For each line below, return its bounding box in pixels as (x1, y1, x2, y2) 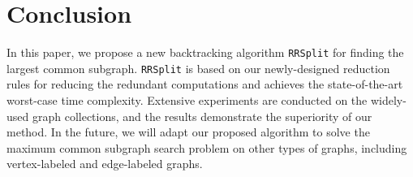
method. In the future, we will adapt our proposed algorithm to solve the (6, 123, 370, 140)
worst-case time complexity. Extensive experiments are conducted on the (6, 92, 368, 109)
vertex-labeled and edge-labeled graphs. (6, 155, 203, 172)
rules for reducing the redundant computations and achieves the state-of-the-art (6, 76, 403, 93)
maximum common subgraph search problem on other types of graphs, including (6, 139, 407, 156)
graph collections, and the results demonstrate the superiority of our (32, 107, 372, 124)
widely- (370, 92, 407, 109)
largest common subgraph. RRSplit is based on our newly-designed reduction (6, 59, 390, 76)
